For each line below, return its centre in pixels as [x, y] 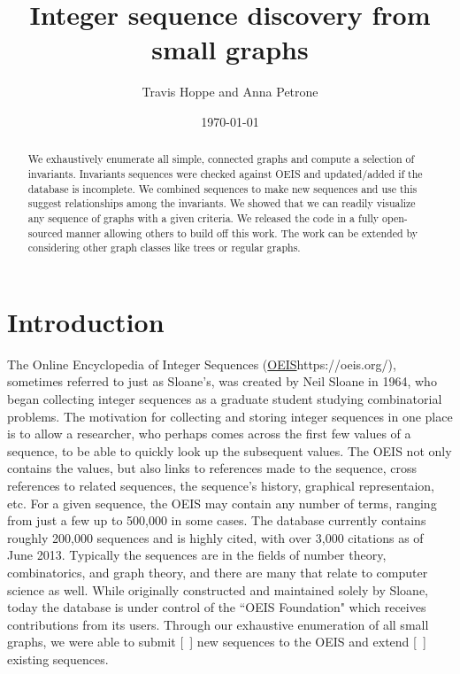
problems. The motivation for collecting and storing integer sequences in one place [230, 416]
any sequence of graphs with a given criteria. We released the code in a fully [203, 217]
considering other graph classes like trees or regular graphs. [164, 248]
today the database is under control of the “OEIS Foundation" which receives [217, 607]
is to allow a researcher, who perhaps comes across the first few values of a [209, 434]
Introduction [86, 321]
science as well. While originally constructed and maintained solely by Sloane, [218, 589]
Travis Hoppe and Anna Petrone [230, 92]
